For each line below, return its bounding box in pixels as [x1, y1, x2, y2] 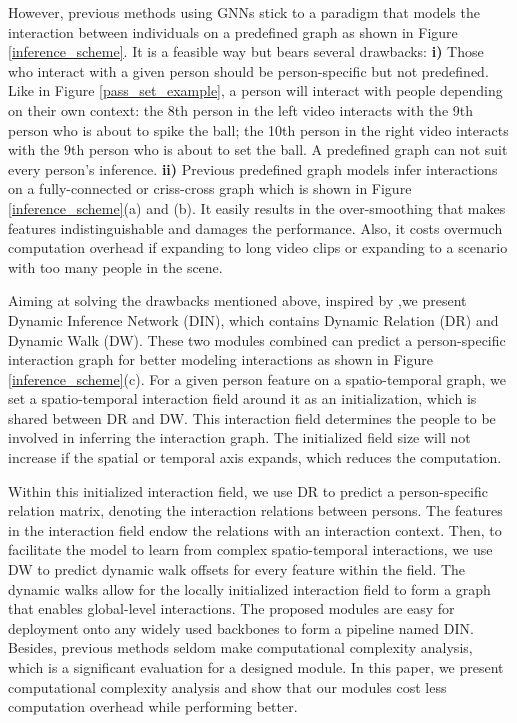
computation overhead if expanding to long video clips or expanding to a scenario [8, 237, 508, 258]
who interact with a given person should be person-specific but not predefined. [8, 60, 489, 81]
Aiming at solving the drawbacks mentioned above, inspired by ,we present [8, 290, 467, 311]
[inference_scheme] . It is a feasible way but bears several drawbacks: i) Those [8, 41, 484, 62]
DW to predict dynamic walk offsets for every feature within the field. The [8, 559, 466, 580]
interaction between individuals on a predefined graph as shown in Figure [8, 21, 458, 42]
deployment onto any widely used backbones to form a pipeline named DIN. [8, 617, 474, 638]
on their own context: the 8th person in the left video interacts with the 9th [8, 99, 473, 120]
